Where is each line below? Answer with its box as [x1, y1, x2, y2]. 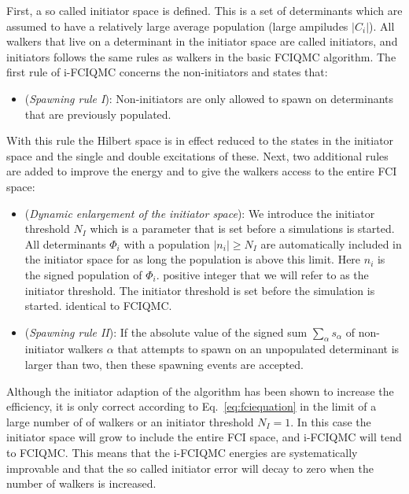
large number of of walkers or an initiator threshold [6, 413, 254, 429]
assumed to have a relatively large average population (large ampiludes [6, 17, 348, 34]
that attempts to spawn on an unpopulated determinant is [117, 341, 400, 357]
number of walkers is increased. [6, 475, 157, 492]
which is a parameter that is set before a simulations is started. [90, 220, 395, 237]
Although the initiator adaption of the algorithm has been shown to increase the [6, 382, 394, 399]
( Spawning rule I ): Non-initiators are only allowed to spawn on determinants [24, 90, 394, 106]
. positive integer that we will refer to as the [156, 266, 369, 282]
